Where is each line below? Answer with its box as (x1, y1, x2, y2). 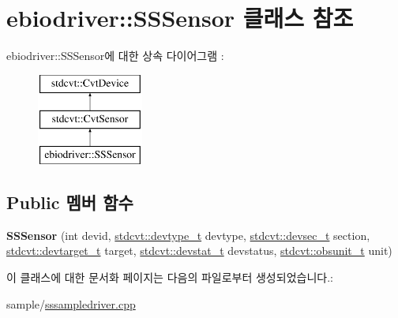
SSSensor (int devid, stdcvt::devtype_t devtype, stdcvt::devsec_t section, (6, 226, 370, 243)
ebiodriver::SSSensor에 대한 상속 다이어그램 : (6, 47, 224, 64)
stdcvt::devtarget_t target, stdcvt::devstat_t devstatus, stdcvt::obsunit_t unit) (6, 242, 392, 259)
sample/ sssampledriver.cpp (6, 295, 136, 312)
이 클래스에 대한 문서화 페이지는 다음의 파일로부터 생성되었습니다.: (6, 269, 333, 286)
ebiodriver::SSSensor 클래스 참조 (6, 2, 354, 34)
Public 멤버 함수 (6, 190, 133, 215)
